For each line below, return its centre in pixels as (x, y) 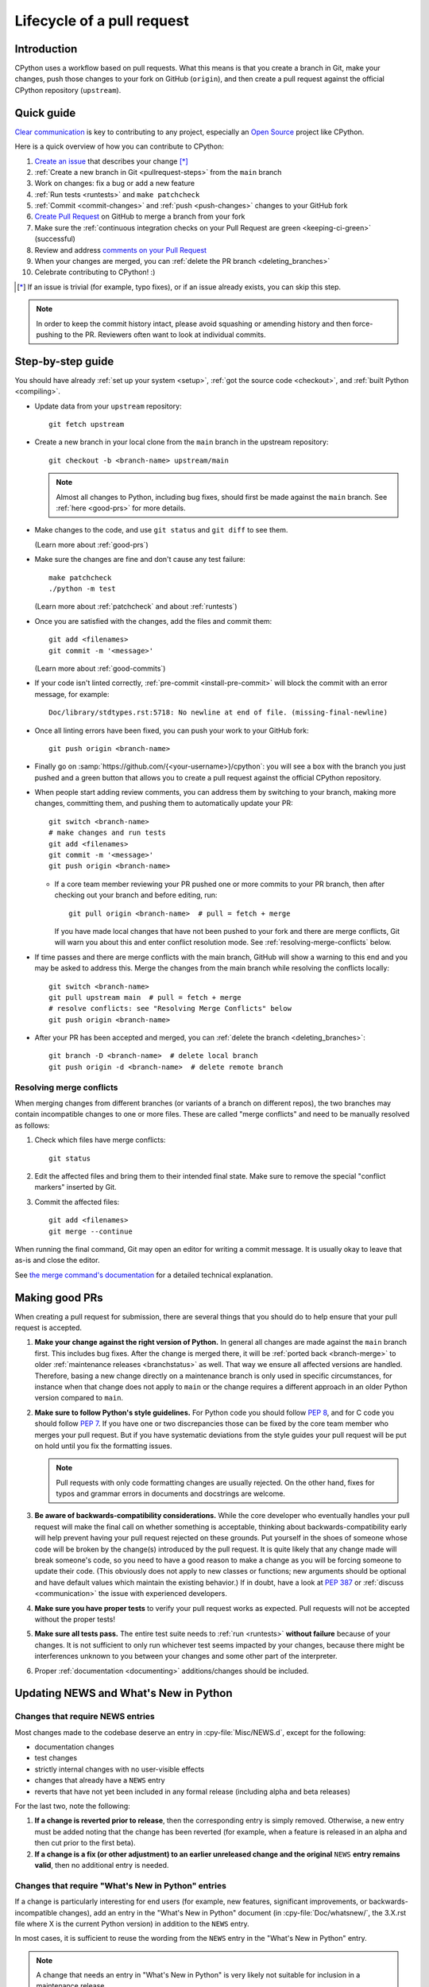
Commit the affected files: (77, 1202)
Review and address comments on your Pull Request (120, 250)
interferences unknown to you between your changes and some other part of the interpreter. (186, 1656)
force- (363, 323)
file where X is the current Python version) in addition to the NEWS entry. (132, 1923)
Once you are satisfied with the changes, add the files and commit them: (153, 621)
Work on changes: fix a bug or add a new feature (114, 184)
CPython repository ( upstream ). (68, 90)
